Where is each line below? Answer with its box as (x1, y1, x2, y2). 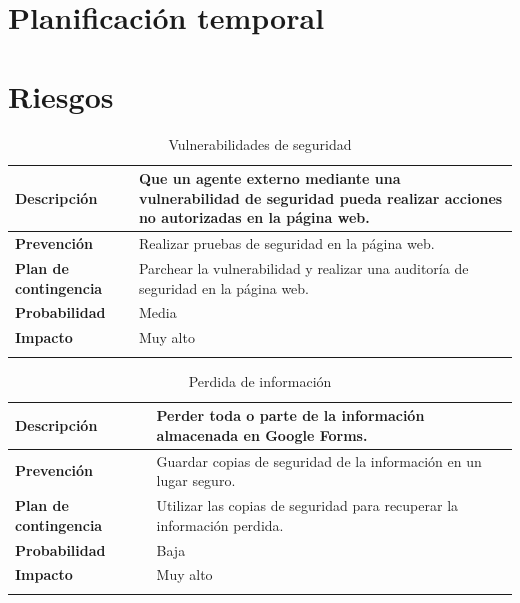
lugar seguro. (156, 470, 236, 491)
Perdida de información (188, 370, 332, 391)
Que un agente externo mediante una (138, 168, 401, 189)
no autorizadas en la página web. (138, 207, 370, 228)
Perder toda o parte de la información (156, 405, 425, 426)
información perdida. (156, 514, 284, 535)
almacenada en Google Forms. (156, 424, 368, 445)
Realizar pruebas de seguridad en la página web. (138, 233, 435, 254)
